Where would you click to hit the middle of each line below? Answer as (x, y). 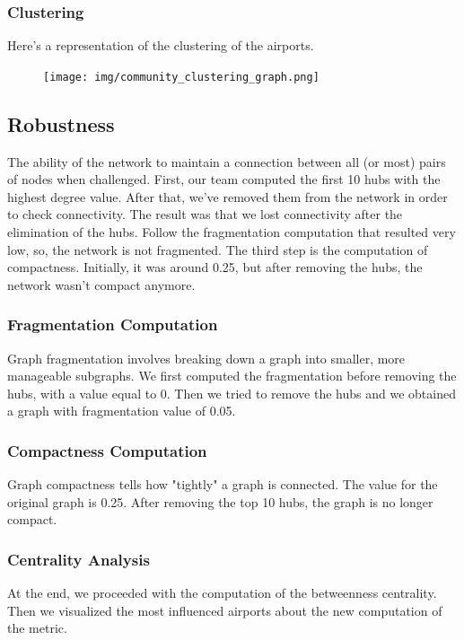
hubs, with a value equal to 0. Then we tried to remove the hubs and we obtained (232, 393)
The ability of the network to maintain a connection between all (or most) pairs (227, 161)
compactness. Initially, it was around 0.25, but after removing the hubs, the (215, 267)
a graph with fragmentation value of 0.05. (122, 411)
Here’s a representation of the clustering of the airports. (161, 45)
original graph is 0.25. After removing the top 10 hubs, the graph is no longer (220, 501)
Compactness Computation (107, 450)
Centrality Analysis (79, 559)
